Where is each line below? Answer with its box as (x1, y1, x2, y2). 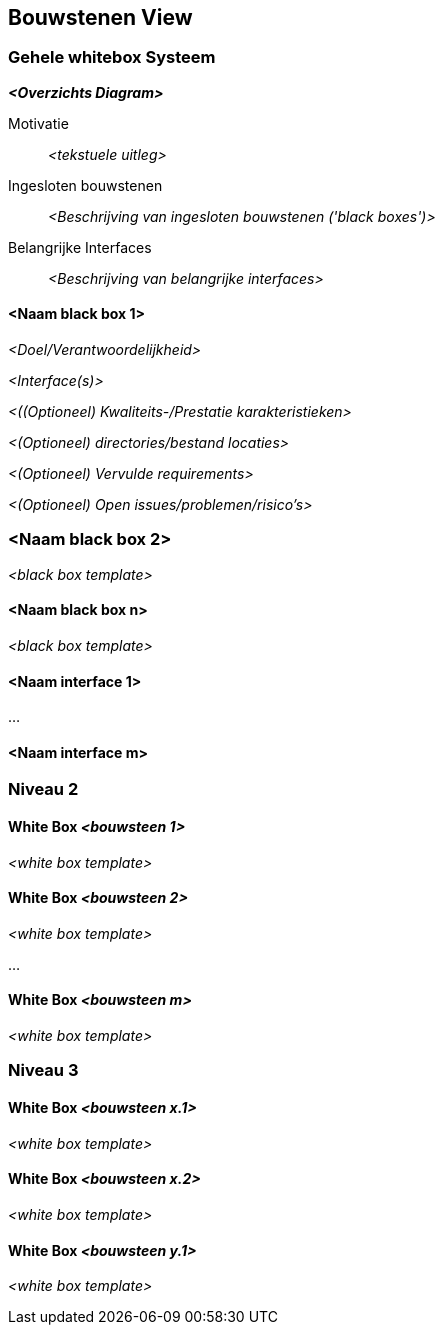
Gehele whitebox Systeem (8, 47, 216, 68)
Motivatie (8, 114, 69, 132)
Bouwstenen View (8, 5, 193, 30)
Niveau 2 (8, 779, 79, 800)
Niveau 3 (8, 1060, 79, 1081)
